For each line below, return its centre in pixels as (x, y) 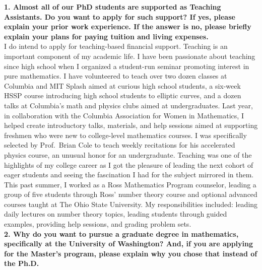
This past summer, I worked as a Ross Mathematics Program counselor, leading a (130, 184)
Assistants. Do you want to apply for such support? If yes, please (120, 16)
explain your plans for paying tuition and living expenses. (106, 36)
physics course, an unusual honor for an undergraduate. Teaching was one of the (128, 154)
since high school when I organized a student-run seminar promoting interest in (127, 66)
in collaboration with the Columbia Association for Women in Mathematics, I (124, 115)
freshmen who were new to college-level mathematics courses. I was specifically (125, 135)
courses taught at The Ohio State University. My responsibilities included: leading (131, 204)
